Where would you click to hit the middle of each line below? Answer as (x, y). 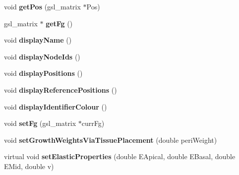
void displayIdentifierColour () (56, 106)
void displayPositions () (43, 73)
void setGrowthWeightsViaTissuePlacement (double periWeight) (111, 140)
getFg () (59, 23)
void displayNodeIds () (42, 56)
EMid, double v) (29, 166)
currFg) (93, 123)
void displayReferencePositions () (60, 89)
